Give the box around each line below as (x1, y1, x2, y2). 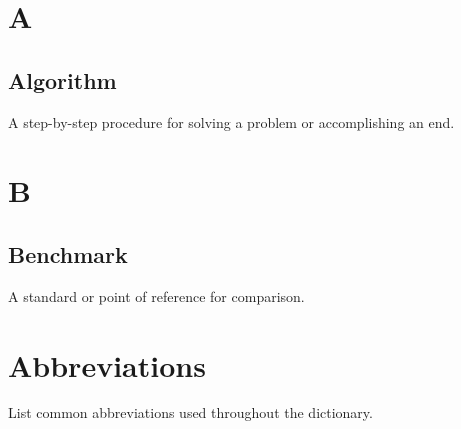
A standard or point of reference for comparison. (8, 285, 305, 306)
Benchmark (8, 238, 128, 269)
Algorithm (8, 64, 117, 95)
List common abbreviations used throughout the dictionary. (8, 402, 373, 423)
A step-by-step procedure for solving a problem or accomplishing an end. (8, 111, 455, 132)
